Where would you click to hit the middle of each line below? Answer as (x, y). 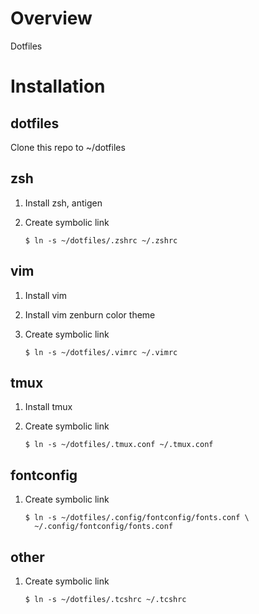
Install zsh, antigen (63, 203)
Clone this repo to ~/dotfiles (68, 147)
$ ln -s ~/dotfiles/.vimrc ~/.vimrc (101, 352)
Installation (58, 86)
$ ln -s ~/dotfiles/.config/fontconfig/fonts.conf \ (137, 518)
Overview (51, 18)
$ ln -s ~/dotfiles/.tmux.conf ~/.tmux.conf (119, 445)
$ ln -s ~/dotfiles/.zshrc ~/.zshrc (101, 240)
